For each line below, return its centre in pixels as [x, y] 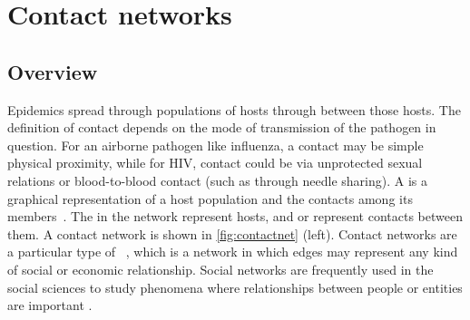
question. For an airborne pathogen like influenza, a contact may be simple [215, 145]
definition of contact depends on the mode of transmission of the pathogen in [222, 127]
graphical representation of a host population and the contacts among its [210, 198]
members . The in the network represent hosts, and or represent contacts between [235, 216]
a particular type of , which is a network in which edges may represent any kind [233, 252]
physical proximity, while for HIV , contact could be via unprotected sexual [215, 163]
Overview [53, 71]
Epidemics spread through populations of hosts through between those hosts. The [234, 109]
